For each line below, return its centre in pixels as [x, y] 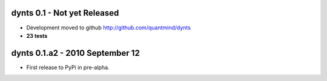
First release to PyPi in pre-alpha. [68, 67]
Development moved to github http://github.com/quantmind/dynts [108, 28]
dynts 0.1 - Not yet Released [65, 13]
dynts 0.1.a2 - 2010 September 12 [76, 53]
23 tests [37, 35]
